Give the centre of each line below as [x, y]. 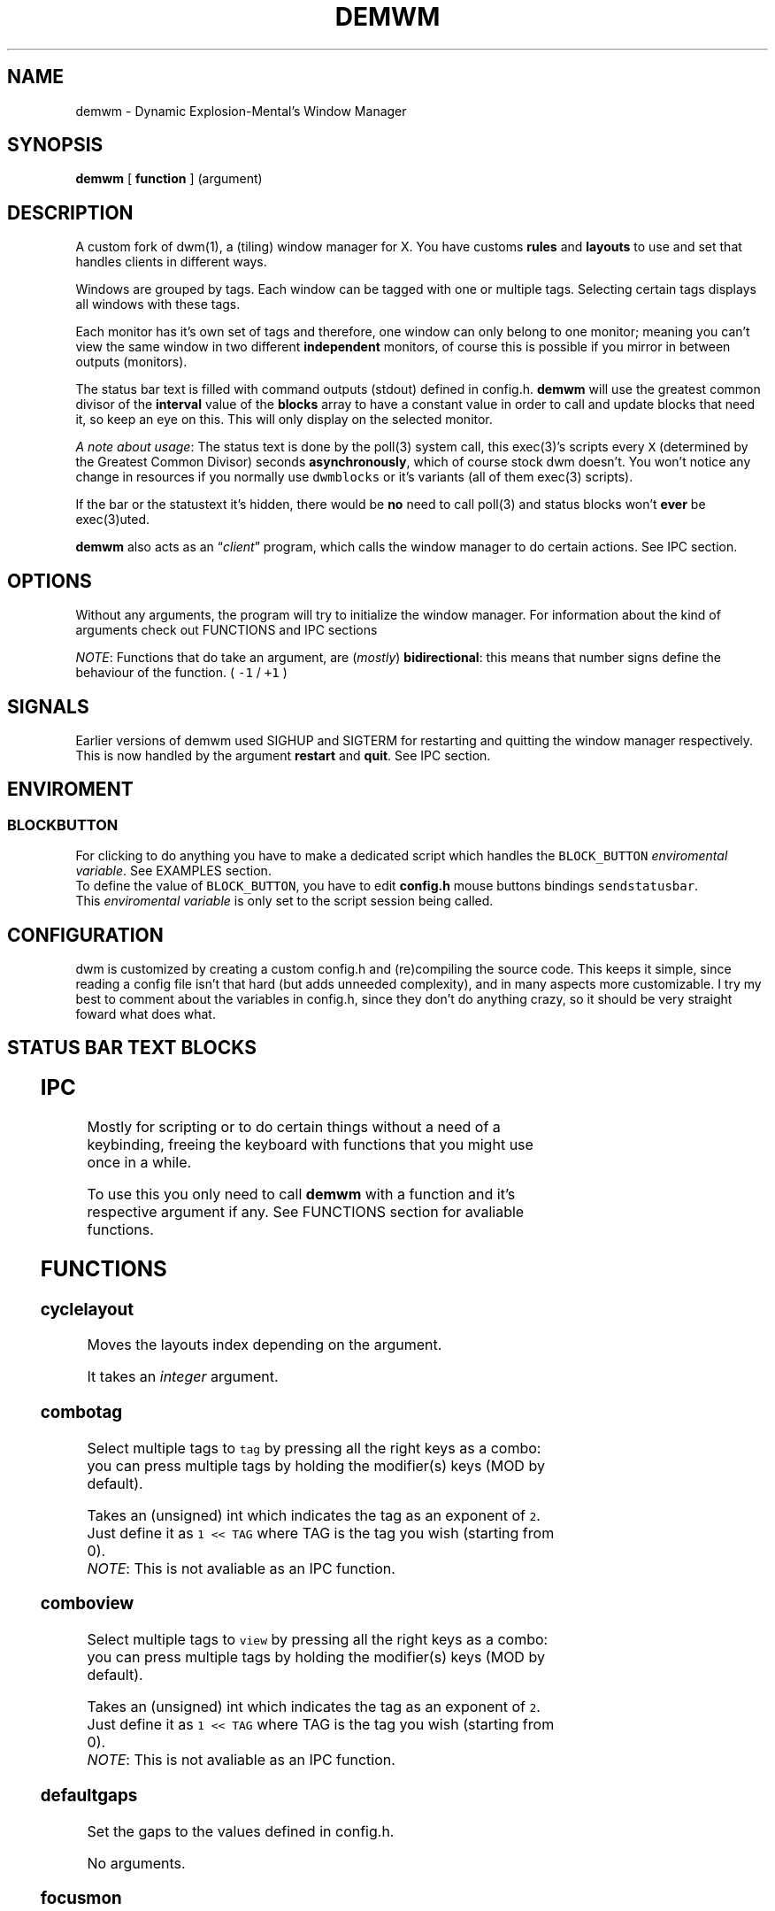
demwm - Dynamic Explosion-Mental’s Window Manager [241, 111]
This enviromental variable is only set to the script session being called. [284, 901]
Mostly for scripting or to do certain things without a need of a [294, 1126]
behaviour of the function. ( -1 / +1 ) [181, 673]
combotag [81, 1413]
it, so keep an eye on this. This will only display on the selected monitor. [284, 420]
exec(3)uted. [113, 520]
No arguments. [136, 1863]
